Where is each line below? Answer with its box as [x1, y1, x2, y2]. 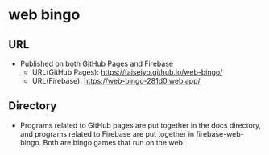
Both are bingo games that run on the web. [43, 137, 185, 147]
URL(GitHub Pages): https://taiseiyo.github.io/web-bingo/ [31, 67, 223, 77]
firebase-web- [196, 128, 244, 138]
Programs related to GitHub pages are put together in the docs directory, [19, 120, 262, 130]
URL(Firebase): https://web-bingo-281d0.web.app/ [31, 76, 201, 85]
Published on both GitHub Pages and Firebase [19, 59, 174, 68]
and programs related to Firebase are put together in [19, 128, 195, 138]
